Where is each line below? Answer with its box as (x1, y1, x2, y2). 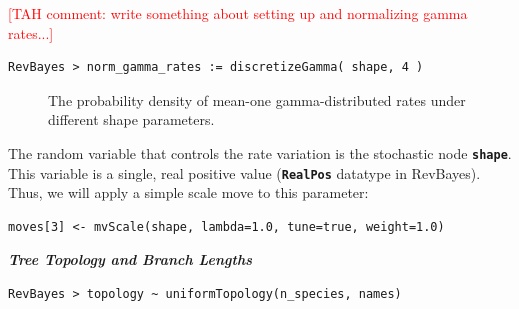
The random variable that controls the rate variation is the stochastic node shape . (8, 142, 512, 163)
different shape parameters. (48, 109, 215, 130)
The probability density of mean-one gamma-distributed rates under (48, 89, 466, 110)
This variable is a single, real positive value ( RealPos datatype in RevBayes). (8, 162, 481, 183)
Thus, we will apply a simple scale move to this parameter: (8, 182, 369, 203)
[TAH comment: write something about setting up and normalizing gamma (8, 3, 468, 23)
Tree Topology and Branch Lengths (8, 249, 253, 270)
